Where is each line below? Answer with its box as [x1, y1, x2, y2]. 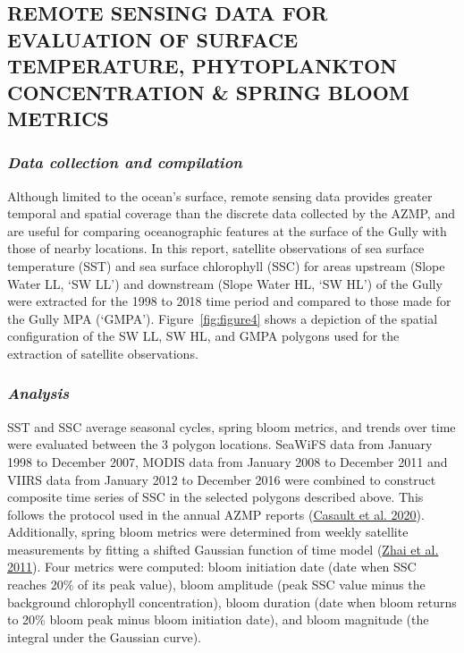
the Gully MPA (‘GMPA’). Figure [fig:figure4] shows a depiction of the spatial [7, 309, 438, 327]
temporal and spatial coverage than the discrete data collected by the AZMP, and [7, 204, 455, 223]
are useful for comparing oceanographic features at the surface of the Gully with [7, 221, 447, 240]
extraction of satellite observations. [7, 343, 198, 362]
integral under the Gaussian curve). [7, 627, 201, 646]
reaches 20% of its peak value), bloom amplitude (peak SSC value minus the [7, 575, 426, 594]
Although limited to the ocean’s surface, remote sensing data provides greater [7, 186, 433, 205]
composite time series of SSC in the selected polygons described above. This [7, 488, 424, 506]
